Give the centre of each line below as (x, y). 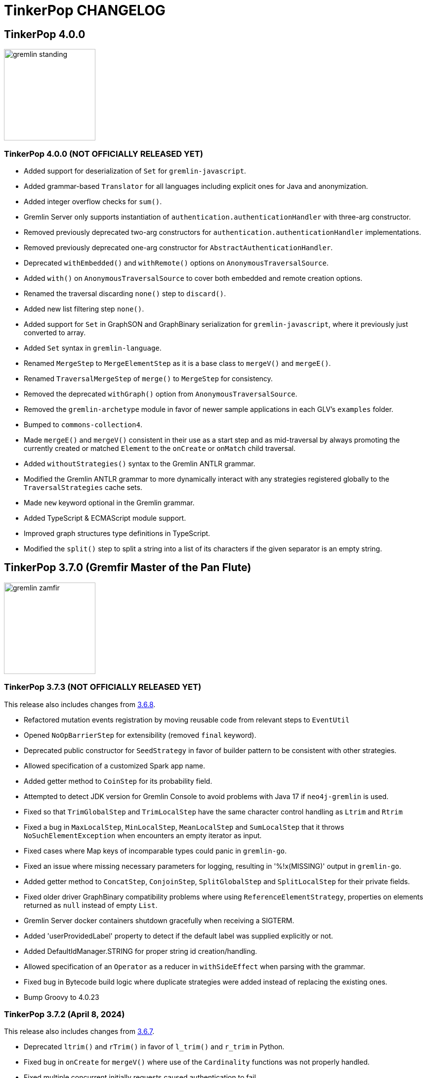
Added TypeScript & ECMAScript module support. (105, 518)
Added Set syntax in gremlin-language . (93, 348)
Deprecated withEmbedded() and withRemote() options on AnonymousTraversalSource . (176, 263)
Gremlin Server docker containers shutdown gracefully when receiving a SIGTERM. (159, 920)
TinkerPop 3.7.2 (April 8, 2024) (64, 1014)
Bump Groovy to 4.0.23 (62, 997)
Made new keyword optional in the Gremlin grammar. (109, 502)
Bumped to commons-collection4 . (83, 424)
